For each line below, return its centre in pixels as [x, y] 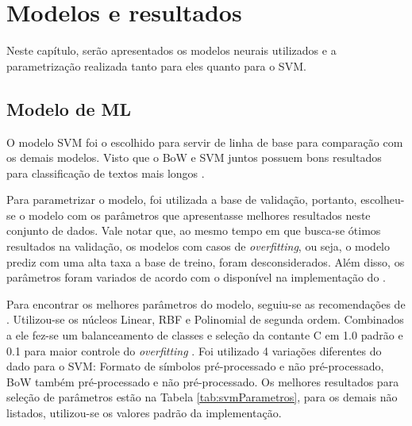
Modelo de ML [69, 108]
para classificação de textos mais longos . [106, 173]
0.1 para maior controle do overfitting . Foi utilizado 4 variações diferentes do [194, 350]
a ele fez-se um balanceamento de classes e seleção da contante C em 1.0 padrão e [205, 335]
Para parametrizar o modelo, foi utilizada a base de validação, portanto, [182, 200]
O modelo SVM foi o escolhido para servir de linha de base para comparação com [205, 142]
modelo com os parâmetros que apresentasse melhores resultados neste [200, 215]
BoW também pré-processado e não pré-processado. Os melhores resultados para [203, 381]
